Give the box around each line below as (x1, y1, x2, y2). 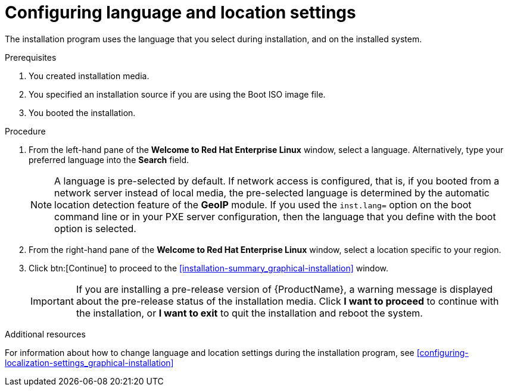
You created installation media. (29, 70, 149, 81)
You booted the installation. (29, 107, 136, 118)
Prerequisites (5, 52, 57, 62)
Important (30, 295, 74, 307)
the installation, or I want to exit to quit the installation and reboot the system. (76, 306, 423, 319)
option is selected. (54, 222, 136, 234)
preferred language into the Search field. (29, 154, 189, 165)
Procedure (5, 126, 46, 136)
